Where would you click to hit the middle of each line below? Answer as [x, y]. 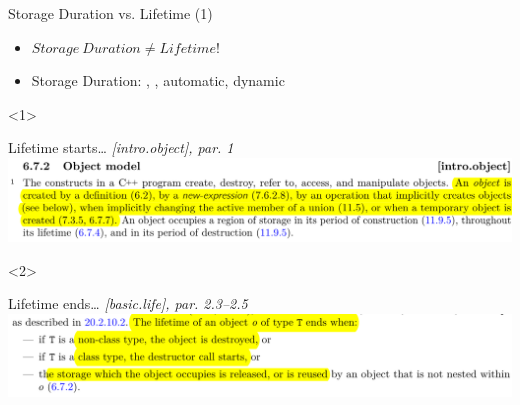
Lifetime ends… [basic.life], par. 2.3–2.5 [128, 303]
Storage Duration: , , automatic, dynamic [158, 80]
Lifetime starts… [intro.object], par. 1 [121, 147]
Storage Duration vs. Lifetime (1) [110, 13]
